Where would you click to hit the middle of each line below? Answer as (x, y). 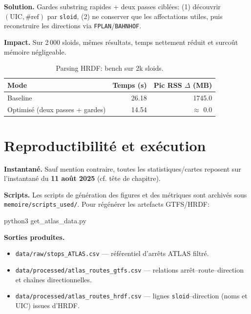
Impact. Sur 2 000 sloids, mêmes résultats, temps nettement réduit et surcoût (121, 42)
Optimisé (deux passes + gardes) (57, 109)
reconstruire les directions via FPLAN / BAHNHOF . (73, 26)
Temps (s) (130, 85)
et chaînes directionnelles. (53, 279)
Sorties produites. (34, 237)
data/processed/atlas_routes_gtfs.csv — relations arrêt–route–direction (130, 269)
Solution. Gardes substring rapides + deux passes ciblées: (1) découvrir (112, 6)
